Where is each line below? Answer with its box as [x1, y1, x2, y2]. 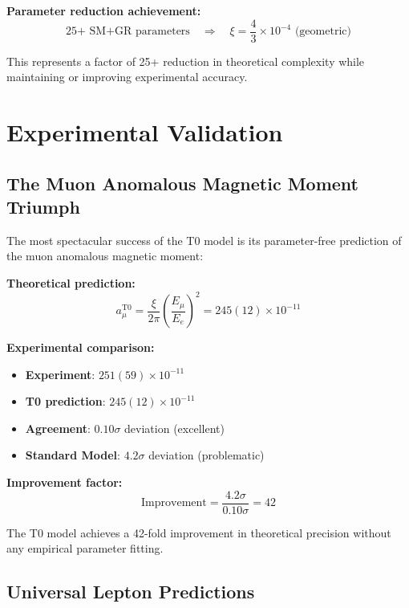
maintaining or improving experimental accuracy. [6, 68, 248, 85]
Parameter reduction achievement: [6, 2, 201, 18]
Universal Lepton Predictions [6, 579, 255, 604]
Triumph [6, 194, 80, 218]
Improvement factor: [6, 474, 123, 491]
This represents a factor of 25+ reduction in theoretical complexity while [6, 52, 365, 69]
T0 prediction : [25, 393, 106, 410]
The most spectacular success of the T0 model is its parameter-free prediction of [6, 231, 402, 248]
